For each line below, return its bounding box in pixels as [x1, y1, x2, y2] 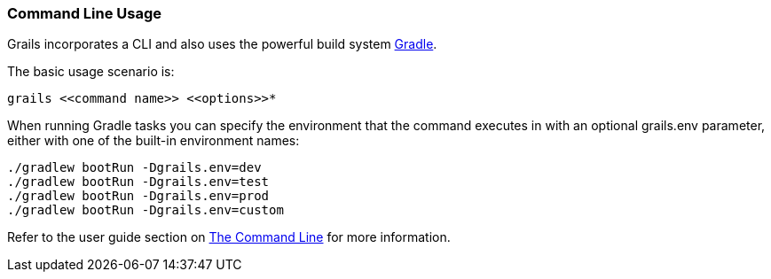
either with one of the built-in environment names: [7, 133, 300, 149]
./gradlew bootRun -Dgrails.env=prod [7, 189, 270, 204]
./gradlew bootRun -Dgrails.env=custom [7, 203, 284, 218]
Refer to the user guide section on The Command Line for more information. [7, 229, 451, 245]
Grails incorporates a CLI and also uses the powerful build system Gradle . [7, 36, 437, 52]
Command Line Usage [7, 4, 162, 22]
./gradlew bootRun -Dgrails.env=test [7, 174, 270, 190]
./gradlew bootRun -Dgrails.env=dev [7, 160, 262, 175]
